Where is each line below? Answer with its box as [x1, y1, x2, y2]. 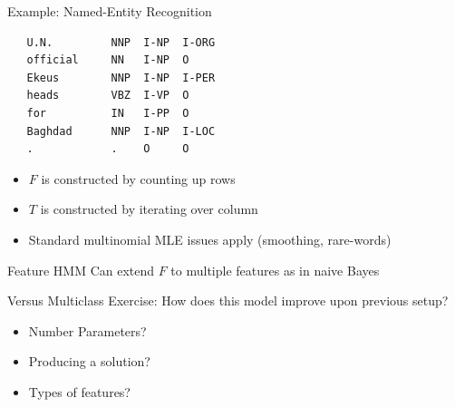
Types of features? [28, 382, 131, 401]
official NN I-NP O [26, 53, 189, 67]
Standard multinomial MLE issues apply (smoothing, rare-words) [28, 229, 392, 248]
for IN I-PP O [26, 106, 189, 120]
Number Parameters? [28, 321, 147, 340]
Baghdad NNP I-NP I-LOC [26, 124, 216, 138]
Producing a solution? [28, 352, 150, 371]
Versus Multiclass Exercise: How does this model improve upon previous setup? [7, 291, 449, 310]
